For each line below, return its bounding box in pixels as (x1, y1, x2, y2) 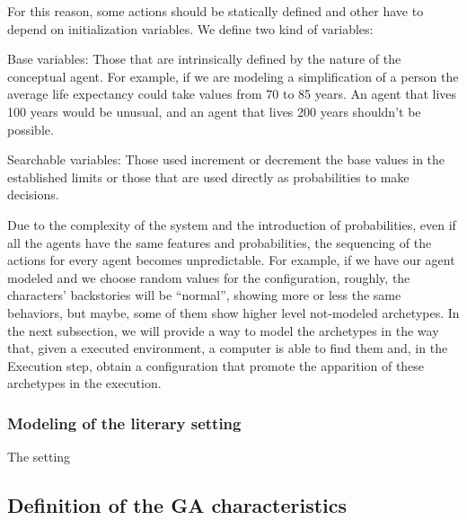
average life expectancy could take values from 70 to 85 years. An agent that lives (7, 84, 457, 103)
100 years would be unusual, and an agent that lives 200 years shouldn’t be (7, 101, 421, 120)
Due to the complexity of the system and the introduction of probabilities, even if (7, 215, 456, 234)
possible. (7, 119, 54, 138)
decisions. (7, 185, 59, 204)
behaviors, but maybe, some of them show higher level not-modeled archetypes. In (7, 303, 460, 322)
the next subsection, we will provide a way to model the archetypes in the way (7, 321, 439, 339)
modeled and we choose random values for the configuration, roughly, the (7, 268, 410, 286)
